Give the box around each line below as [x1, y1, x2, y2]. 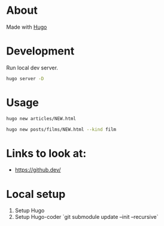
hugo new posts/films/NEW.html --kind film [6, 126, 117, 132]
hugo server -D [6, 75, 44, 81]
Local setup [6, 187, 66, 201]
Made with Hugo [6, 23, 47, 30]
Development [6, 44, 75, 58]
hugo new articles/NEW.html [6, 115, 77, 121]
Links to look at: [6, 146, 87, 160]
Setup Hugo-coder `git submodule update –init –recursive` [14, 213, 159, 221]
